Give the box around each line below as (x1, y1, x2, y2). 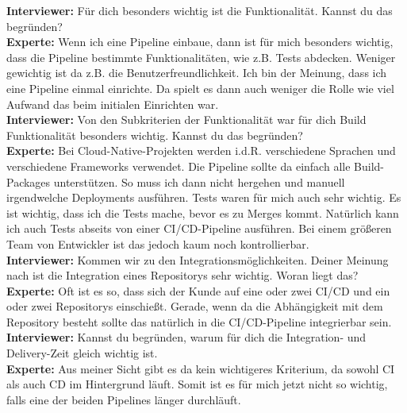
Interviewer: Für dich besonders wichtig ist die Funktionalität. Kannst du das (6, 2, 393, 18)
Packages (6, 173, 51, 190)
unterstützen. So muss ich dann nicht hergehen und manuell (53, 173, 345, 190)
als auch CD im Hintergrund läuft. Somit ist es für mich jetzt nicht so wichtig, (6, 376, 388, 392)
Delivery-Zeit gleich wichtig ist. (6, 345, 158, 361)
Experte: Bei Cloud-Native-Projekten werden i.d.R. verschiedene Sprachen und (6, 142, 396, 159)
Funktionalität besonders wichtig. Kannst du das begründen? (6, 126, 303, 143)
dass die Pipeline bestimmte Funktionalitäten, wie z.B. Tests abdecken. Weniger (6, 48, 396, 65)
